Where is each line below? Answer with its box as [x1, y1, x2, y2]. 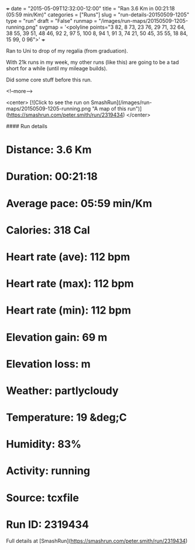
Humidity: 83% [6, 438, 82, 451]
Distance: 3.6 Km [6, 143, 92, 157]
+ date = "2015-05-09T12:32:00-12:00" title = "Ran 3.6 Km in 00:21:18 [6, 5, 175, 12]
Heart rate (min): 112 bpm [6, 304, 131, 317]
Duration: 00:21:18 [6, 170, 98, 183]
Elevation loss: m [6, 357, 91, 370]
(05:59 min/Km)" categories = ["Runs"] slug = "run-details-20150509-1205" [6, 11, 189, 18]
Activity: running [6, 465, 91, 477]
